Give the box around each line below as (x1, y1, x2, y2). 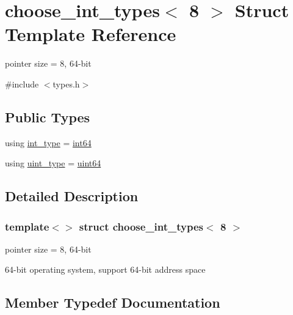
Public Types (5, 107, 90, 126)
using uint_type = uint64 (5, 157, 101, 169)
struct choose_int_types (79, 218, 204, 234)
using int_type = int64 (5, 136, 92, 149)
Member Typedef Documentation (5, 293, 220, 312)
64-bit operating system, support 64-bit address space (5, 263, 206, 276)
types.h (52, 77, 80, 90)
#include (5, 77, 39, 90)
